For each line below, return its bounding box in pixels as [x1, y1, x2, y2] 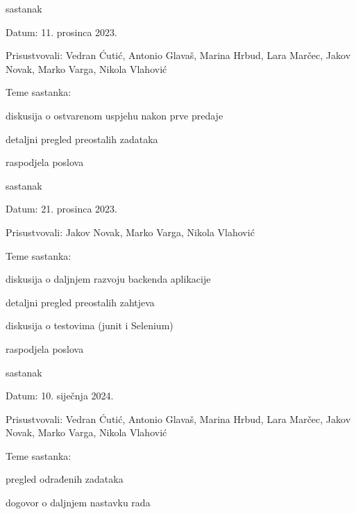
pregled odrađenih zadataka [6, 472, 124, 486]
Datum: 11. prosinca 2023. [6, 24, 117, 39]
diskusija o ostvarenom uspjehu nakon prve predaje [6, 108, 223, 122]
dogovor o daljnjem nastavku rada [6, 495, 151, 510]
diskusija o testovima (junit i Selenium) [6, 318, 173, 333]
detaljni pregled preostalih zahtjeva [6, 295, 155, 309]
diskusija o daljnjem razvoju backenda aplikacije [6, 272, 211, 286]
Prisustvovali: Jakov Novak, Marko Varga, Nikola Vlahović [6, 224, 255, 239]
